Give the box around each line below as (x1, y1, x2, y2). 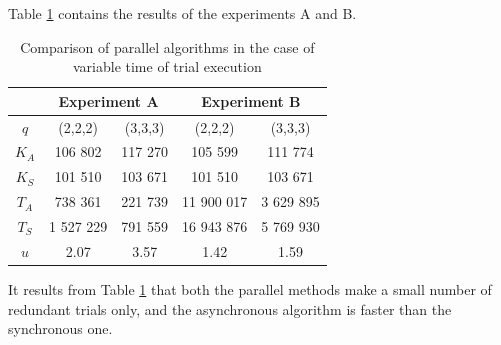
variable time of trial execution (72, 56, 262, 77)
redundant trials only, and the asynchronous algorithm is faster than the (8, 298, 452, 319)
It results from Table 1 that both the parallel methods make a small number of (8, 278, 492, 299)
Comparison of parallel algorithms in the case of (20, 36, 315, 57)
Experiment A (58, 90, 159, 111)
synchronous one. (8, 318, 113, 339)
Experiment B (201, 90, 301, 111)
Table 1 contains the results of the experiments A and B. (8, 3, 357, 23)
